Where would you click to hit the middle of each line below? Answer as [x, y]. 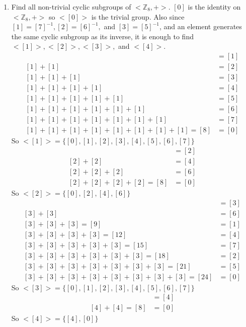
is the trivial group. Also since [138, 16]
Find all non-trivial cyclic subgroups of [71, 7]
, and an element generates [201, 26]
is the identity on [214, 7]
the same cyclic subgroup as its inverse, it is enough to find [102, 36]
